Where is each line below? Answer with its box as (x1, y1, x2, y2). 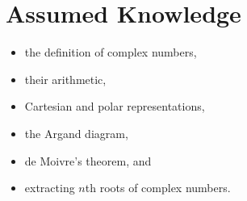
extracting (24, 179, 75, 196)
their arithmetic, (24, 70, 107, 87)
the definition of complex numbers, (24, 44, 197, 61)
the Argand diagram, (24, 124, 128, 141)
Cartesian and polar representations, (24, 98, 205, 115)
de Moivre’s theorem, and (24, 152, 152, 169)
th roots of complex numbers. (85, 179, 231, 196)
